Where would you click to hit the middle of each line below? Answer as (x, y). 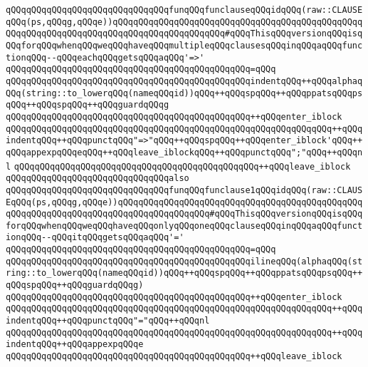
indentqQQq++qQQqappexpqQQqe (75, 345)
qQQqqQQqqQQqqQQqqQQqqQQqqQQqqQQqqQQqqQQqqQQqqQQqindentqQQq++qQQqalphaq (184, 81)
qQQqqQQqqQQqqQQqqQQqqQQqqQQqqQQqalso (98, 179)
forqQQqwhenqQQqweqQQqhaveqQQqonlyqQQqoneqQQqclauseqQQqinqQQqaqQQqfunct (184, 226)
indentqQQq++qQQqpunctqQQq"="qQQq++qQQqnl (108, 321)
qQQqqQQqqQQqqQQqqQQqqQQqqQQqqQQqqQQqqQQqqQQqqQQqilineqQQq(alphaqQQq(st (184, 261)
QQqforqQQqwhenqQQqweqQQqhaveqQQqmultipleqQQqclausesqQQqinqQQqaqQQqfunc (184, 45)
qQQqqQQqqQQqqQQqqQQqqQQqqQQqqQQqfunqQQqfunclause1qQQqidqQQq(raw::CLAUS (184, 190)
